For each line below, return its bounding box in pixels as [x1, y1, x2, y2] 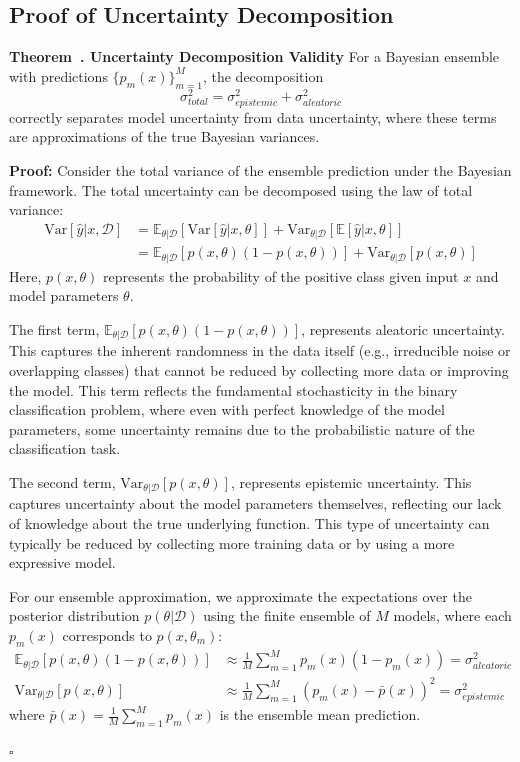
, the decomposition [202, 65, 324, 86]
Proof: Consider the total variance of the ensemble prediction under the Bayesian [9, 160, 512, 181]
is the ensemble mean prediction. [219, 704, 421, 724]
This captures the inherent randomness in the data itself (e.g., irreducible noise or [9, 340, 511, 361]
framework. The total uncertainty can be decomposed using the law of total [9, 179, 473, 200]
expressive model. [9, 552, 116, 573]
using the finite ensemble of [203, 605, 371, 626]
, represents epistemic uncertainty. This [231, 471, 472, 492]
